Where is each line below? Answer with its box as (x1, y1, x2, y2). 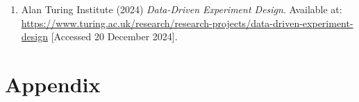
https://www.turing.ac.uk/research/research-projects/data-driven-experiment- (21, 15, 353, 30)
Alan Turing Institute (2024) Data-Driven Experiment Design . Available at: (21, 2, 342, 16)
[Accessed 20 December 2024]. (51, 29, 178, 44)
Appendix (5, 69, 101, 98)
